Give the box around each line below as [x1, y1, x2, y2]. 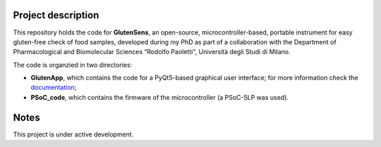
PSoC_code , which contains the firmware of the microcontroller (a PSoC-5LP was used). [30, 93, 289, 101]
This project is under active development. [13, 130, 134, 139]
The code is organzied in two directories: [13, 60, 133, 69]
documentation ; [30, 83, 77, 91]
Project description [13, 9, 99, 21]
